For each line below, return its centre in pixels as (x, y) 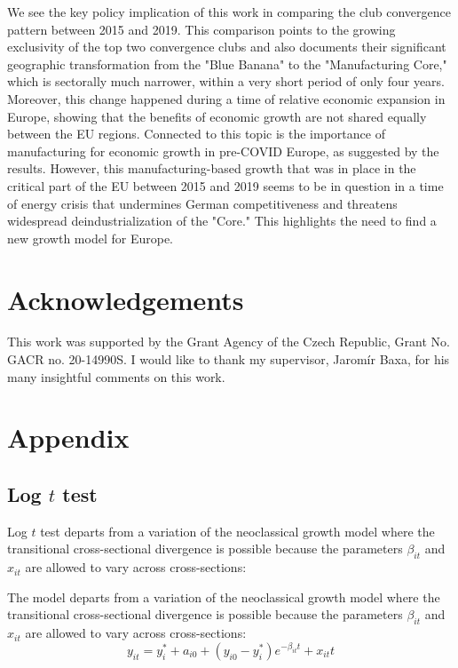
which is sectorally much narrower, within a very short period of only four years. (226, 81)
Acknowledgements (126, 299)
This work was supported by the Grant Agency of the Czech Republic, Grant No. (229, 342)
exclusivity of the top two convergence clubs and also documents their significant (227, 47)
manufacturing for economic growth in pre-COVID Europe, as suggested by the (223, 151)
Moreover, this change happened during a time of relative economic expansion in (226, 98)
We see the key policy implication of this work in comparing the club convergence (229, 12)
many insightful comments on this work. (116, 376)
